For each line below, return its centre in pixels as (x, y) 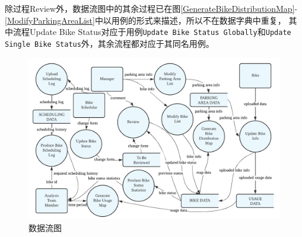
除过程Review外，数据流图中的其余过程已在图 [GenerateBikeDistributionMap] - (151, 8)
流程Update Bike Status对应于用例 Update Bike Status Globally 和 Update (152, 32)
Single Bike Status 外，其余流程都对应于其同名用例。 (109, 43)
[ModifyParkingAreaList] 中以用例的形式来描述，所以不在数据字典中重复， (145, 20)
